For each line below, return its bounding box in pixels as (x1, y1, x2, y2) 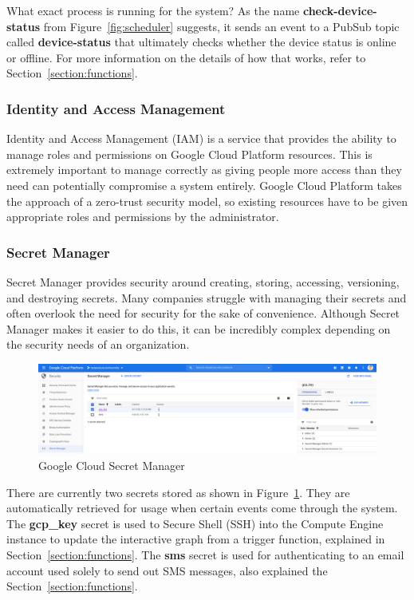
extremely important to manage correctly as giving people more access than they (6, 161, 402, 178)
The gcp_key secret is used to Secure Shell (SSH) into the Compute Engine (6, 515, 384, 531)
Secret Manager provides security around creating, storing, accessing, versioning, (6, 273, 400, 290)
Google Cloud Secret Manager (38, 456, 185, 473)
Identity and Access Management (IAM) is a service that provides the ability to (6, 130, 396, 147)
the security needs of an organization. (6, 336, 190, 353)
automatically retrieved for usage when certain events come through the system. (6, 499, 398, 516)
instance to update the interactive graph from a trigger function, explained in (6, 531, 385, 547)
